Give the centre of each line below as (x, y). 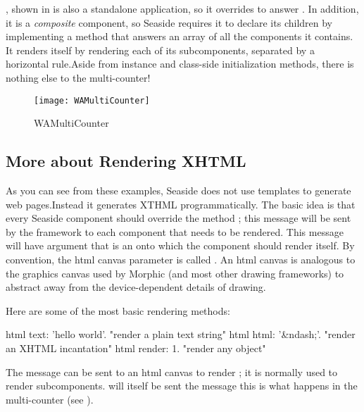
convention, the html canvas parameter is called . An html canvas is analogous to (181, 259)
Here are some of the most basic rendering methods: (118, 310)
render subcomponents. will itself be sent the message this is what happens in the (182, 386)
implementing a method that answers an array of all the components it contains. (180, 36)
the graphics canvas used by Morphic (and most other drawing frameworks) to (175, 273)
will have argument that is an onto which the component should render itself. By (180, 245)
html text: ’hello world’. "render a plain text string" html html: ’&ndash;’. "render (181, 334)
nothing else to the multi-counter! (78, 77)
